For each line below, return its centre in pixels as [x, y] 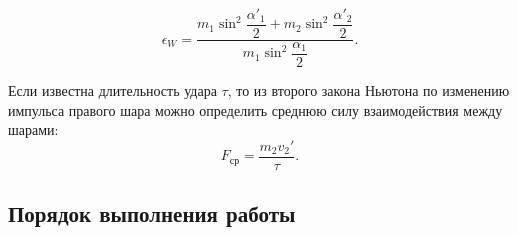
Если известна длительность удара [112, 90]
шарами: [33, 129]
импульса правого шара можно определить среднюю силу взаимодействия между [255, 109]
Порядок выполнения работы [152, 213]
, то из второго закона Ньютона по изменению [368, 90]
